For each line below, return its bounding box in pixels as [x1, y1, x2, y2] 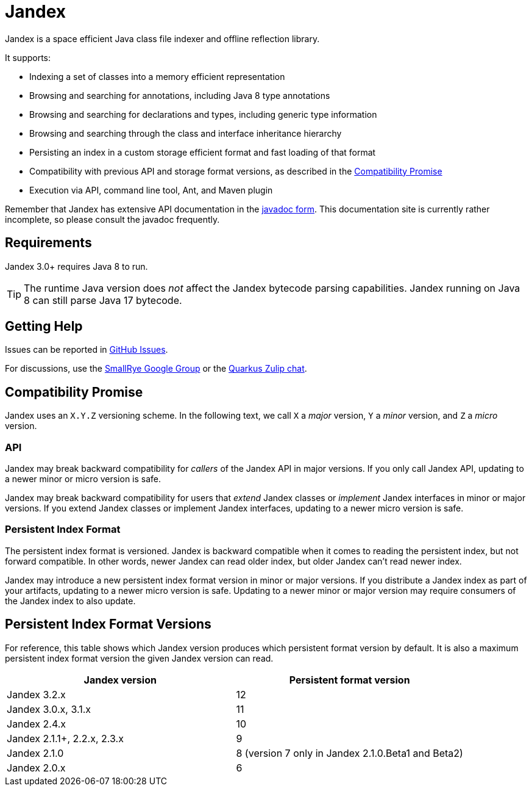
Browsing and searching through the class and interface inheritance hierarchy [29, 128, 342, 139]
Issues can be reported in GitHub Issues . [5, 344, 168, 355]
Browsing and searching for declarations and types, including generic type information [29, 109, 377, 120]
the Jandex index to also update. [5, 595, 136, 606]
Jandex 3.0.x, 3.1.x [7, 703, 91, 715]
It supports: [5, 52, 51, 63]
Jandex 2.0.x [7, 761, 66, 774]
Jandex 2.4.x [7, 717, 66, 730]
